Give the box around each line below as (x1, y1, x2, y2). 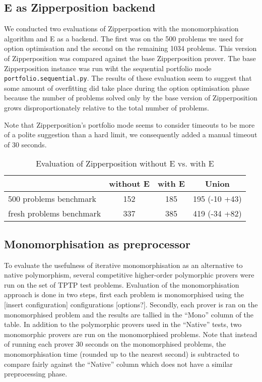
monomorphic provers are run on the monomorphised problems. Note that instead (4, 329, 257, 339)
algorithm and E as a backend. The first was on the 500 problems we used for (4, 33, 244, 43)
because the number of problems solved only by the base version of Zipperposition (4, 92, 257, 103)
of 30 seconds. (4, 139, 47, 149)
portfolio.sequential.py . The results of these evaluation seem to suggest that (4, 73, 252, 83)
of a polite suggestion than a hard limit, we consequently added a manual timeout (4, 129, 257, 140)
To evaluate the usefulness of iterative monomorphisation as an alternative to (4, 259, 243, 270)
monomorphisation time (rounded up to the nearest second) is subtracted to (4, 348, 239, 359)
